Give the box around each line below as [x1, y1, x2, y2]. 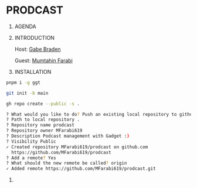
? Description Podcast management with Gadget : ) [6, 133, 130, 139]
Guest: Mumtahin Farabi [14, 57, 73, 64]
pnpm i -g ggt [6, 80, 41, 86]
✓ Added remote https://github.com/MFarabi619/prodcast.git [6, 166, 157, 172]
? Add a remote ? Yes [6, 155, 57, 161]
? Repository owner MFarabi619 [6, 128, 83, 134]
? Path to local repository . [6, 117, 80, 123]
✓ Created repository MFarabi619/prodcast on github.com [6, 144, 148, 150]
